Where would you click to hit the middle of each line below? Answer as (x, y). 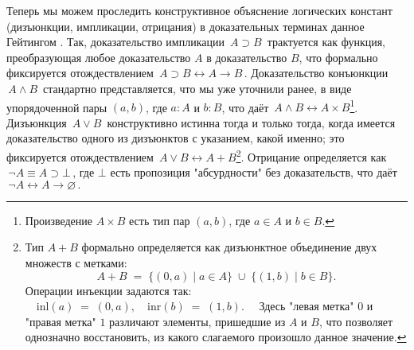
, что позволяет (356, 321)
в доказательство (247, 57)
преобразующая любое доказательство (99, 57)
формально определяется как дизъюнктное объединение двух (229, 247)
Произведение (59, 220)
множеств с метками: (76, 263)
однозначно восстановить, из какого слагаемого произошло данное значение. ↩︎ (216, 337)
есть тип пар (160, 220)
